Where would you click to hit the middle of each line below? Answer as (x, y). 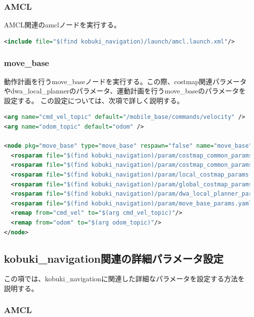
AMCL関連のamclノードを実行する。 (62, 25)
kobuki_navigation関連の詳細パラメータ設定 (114, 258)
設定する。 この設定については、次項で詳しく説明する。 (94, 100)
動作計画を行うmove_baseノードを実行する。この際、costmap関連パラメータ (125, 81)
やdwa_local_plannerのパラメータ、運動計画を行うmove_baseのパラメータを (125, 91)
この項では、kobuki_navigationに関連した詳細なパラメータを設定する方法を (124, 279)
